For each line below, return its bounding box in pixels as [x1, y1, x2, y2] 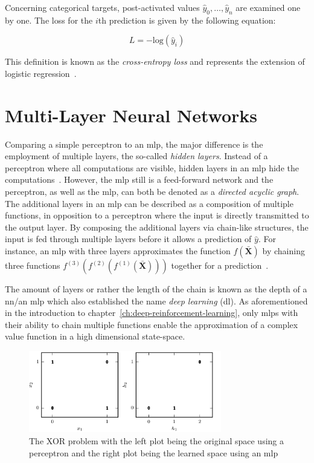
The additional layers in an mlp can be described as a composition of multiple [5, 197, 293, 209]
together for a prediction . [171, 259, 269, 272]
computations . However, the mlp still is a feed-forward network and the [5, 173, 274, 186]
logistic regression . [5, 67, 77, 79]
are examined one [235, 1, 301, 13]
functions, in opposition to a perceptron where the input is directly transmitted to [5, 209, 309, 222]
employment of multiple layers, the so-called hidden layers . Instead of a [5, 149, 268, 162]
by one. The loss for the [5, 13, 93, 26]
